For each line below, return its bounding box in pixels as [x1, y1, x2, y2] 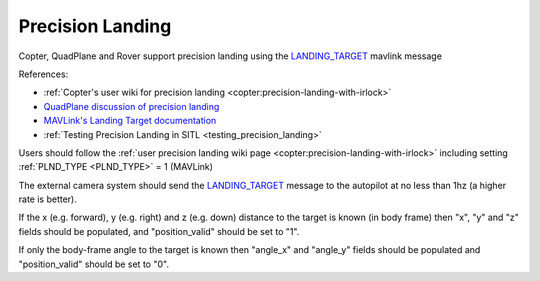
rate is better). [18, 193, 77, 205]
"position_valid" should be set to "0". [18, 258, 170, 270]
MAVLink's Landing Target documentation [43, 115, 217, 127]
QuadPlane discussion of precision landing [43, 100, 220, 112]
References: [18, 68, 69, 80]
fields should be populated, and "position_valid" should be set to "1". [18, 225, 300, 237]
